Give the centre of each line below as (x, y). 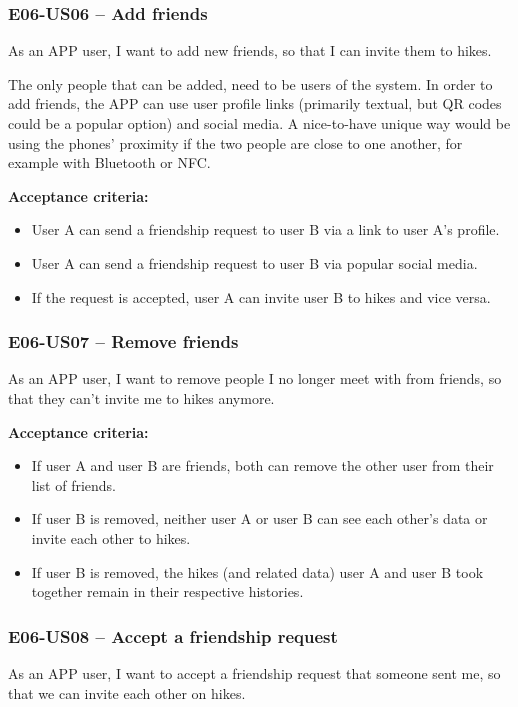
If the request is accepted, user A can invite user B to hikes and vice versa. (261, 296)
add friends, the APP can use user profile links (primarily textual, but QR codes (255, 103)
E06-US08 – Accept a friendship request (173, 635)
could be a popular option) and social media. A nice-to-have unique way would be (259, 123)
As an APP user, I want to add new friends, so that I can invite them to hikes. (250, 50)
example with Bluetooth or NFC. (109, 162)
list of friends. (74, 484)
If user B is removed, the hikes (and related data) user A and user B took (257, 571)
